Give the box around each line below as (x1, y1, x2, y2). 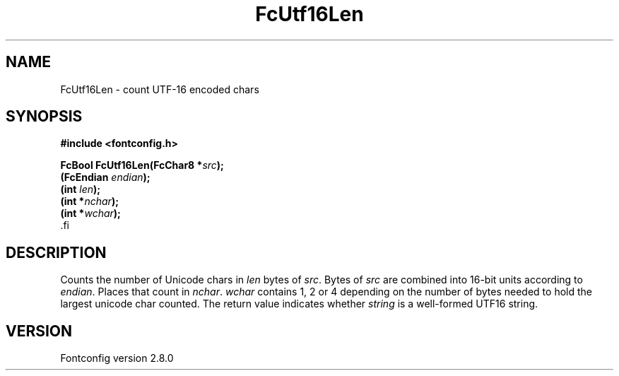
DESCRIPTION (6, 243, 107, 262)
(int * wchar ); (60, 207, 121, 220)
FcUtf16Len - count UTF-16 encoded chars (60, 83, 259, 95)
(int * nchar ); (60, 195, 119, 208)
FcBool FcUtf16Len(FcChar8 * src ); (60, 159, 224, 172)
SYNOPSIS (6, 107, 83, 126)
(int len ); (60, 183, 101, 196)
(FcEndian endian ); (60, 171, 151, 184)
